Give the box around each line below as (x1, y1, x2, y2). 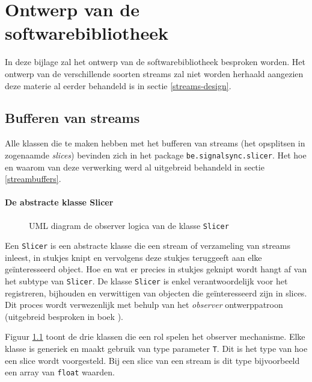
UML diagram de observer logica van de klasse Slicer (29, 219, 229, 231)
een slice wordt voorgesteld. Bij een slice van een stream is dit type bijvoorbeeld (5, 354, 300, 366)
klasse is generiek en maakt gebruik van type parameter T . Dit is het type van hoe (5, 342, 308, 355)
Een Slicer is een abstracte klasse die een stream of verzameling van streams (5, 239, 291, 252)
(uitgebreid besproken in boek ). (5, 310, 123, 322)
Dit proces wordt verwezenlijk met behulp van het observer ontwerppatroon (5, 298, 283, 311)
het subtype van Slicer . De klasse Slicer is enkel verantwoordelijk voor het (5, 275, 288, 287)
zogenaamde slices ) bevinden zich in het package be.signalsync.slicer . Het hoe (5, 148, 307, 161)
